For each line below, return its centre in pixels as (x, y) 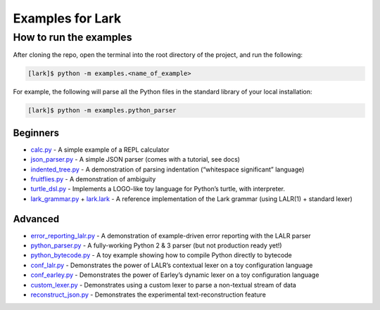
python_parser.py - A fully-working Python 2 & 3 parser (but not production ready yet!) (156, 245)
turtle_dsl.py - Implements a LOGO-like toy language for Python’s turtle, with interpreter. (158, 189)
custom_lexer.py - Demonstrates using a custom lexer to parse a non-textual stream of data (164, 285)
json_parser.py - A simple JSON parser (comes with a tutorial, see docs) (135, 160)
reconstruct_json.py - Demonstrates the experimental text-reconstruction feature (148, 295)
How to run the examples (72, 37)
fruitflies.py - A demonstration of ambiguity (93, 179)
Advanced (36, 219)
